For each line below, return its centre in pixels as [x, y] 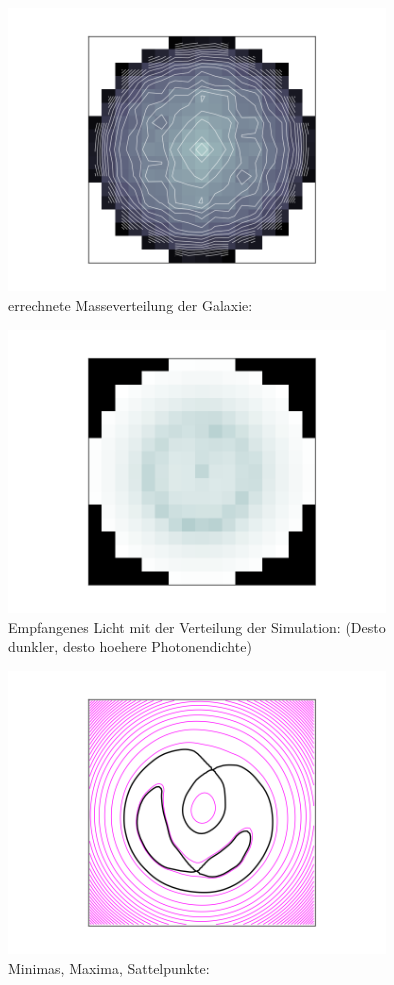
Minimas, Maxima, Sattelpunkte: [109, 967]
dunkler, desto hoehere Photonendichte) [130, 646]
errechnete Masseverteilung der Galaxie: [130, 305]
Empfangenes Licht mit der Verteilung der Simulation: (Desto [197, 626]
